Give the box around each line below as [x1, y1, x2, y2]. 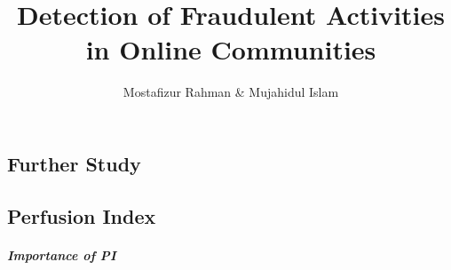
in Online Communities [85, 31, 376, 67]
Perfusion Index [7, 202, 156, 229]
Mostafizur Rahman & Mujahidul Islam [123, 83, 339, 101]
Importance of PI [7, 245, 116, 264]
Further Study [7, 149, 141, 177]
